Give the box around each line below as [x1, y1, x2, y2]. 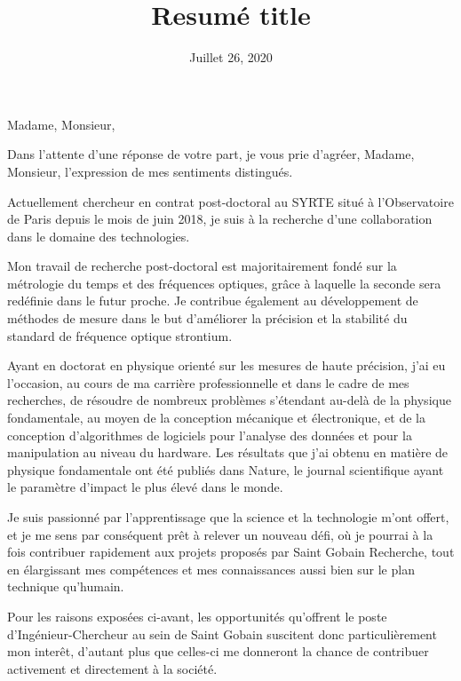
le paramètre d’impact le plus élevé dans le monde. [7, 478, 283, 496]
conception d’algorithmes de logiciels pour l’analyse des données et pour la [7, 425, 412, 444]
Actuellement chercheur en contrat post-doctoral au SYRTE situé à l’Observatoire [7, 192, 454, 210]
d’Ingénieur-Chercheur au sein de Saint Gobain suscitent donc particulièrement [7, 624, 437, 643]
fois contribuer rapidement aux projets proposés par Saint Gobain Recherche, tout [7, 542, 455, 561]
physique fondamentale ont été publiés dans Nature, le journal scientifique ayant [7, 460, 444, 479]
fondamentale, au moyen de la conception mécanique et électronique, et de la [7, 408, 425, 427]
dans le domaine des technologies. [7, 226, 190, 245]
